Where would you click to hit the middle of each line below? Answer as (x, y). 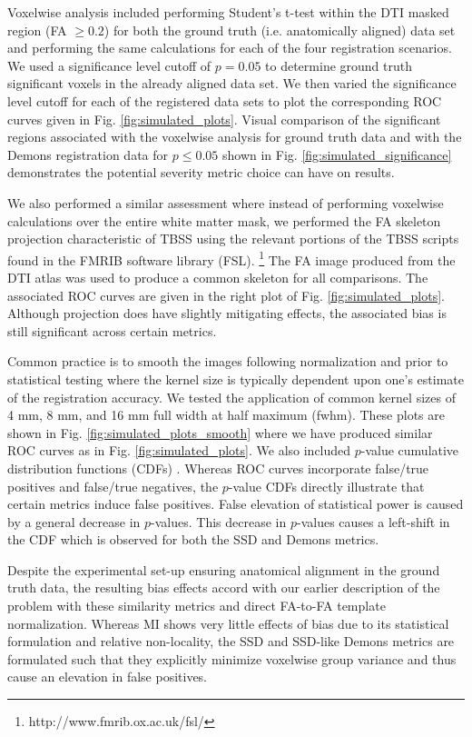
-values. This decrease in (219, 521)
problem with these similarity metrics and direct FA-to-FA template (197, 606)
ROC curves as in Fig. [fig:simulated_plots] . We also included (179, 450)
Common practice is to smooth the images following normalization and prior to (228, 361)
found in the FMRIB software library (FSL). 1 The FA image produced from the (231, 258)
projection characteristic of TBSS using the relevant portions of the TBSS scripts (233, 239)
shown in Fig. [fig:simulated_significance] (337, 154)
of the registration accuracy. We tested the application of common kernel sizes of (231, 397)
